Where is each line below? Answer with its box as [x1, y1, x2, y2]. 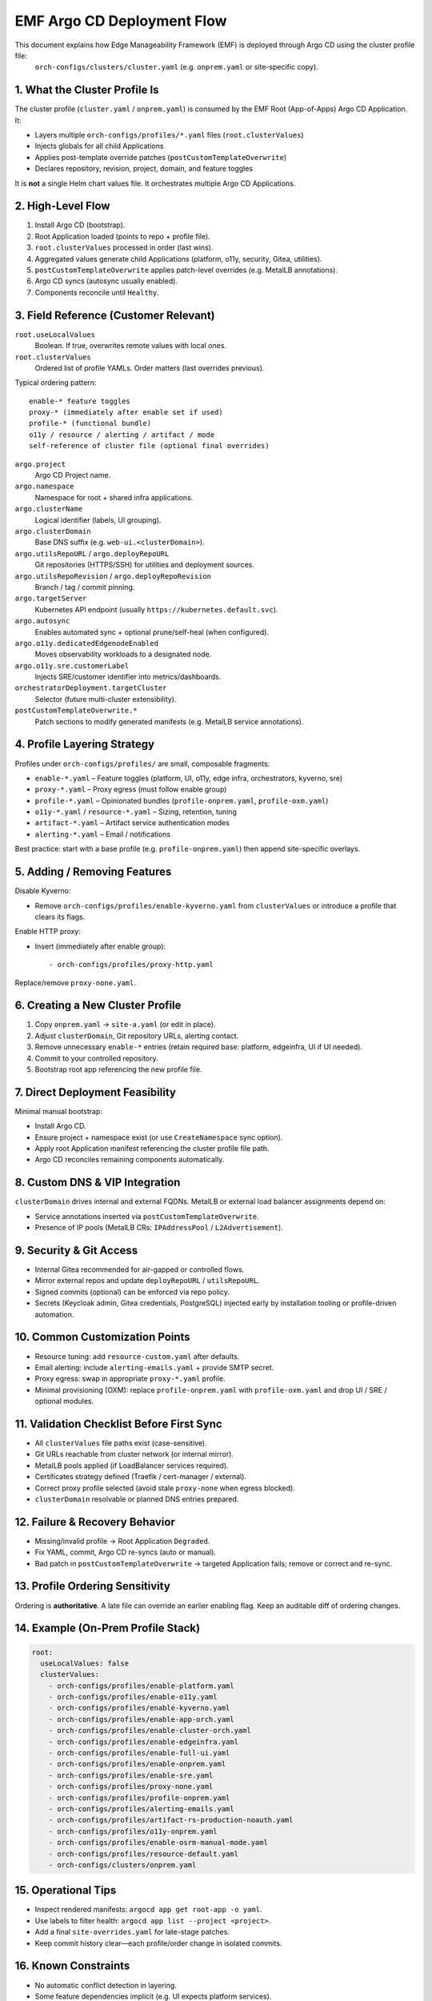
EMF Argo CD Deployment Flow [14, 12, 227, 30]
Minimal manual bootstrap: [14, 1106, 103, 1116]
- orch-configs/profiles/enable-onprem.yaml [48, 1759, 226, 1769]
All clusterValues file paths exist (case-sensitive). [34, 1438, 207, 1448]
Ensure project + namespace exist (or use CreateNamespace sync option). [34, 1133, 283, 1142]
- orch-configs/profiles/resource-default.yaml [48, 1849, 239, 1859]
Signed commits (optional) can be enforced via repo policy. [34, 1287, 230, 1297]
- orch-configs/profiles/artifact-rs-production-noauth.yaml [48, 1815, 294, 1825]
